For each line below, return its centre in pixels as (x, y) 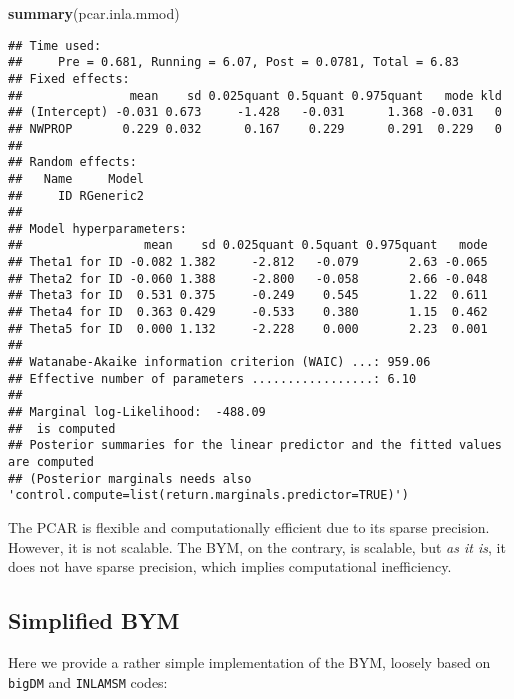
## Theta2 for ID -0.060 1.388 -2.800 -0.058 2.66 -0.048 (248, 278)
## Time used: (55, 45)
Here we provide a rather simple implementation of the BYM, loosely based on (249, 661)
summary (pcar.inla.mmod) (94, 13)
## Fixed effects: (69, 78)
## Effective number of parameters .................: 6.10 (212, 378)
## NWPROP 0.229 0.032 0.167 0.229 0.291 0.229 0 (255, 128)
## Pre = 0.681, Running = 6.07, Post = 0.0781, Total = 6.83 (234, 62)
